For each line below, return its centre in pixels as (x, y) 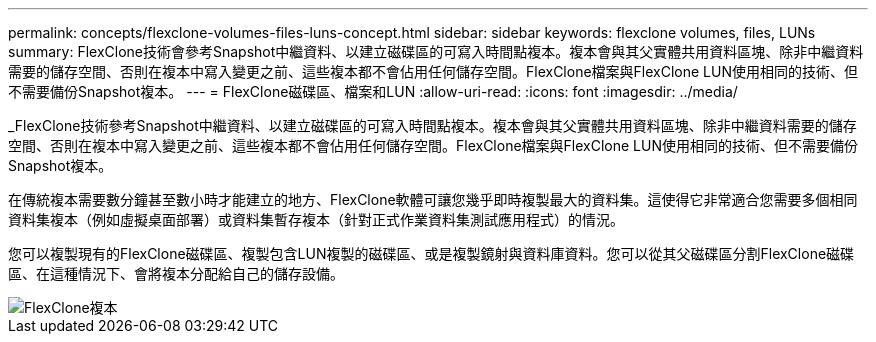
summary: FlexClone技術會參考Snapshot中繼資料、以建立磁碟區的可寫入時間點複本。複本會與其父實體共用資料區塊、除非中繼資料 (436, 51)
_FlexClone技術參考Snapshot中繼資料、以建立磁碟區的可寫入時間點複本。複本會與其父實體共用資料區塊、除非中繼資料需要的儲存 (432, 125)
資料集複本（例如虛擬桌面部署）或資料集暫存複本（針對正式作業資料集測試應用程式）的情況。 (316, 219)
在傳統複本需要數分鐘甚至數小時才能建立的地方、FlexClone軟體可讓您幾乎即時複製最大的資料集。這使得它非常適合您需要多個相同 (433, 199)
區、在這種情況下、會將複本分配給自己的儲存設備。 (176, 273)
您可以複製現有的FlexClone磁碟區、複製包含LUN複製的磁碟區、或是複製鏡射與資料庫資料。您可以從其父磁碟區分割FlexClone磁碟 (431, 253)
